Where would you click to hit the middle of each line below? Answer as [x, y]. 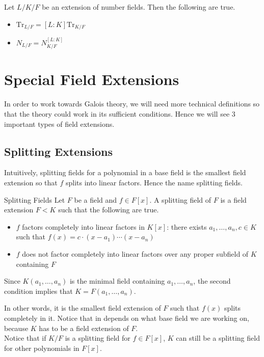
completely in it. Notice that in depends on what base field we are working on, [127, 318]
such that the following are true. [109, 210]
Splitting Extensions [59, 151]
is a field [233, 199]
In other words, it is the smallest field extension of [83, 308]
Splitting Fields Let [35, 199]
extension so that [31, 182]
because [16, 328]
